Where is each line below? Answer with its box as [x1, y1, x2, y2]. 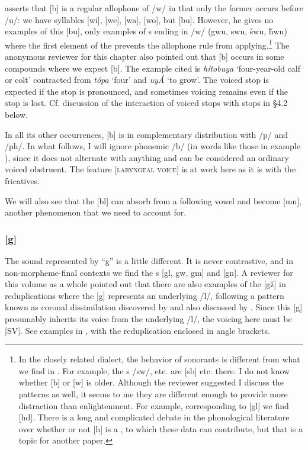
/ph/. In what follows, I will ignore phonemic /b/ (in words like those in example [5, 140, 300, 152]
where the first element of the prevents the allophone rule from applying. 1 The [5, 37, 290, 51]
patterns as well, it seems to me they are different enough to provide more [18, 387, 288, 400]
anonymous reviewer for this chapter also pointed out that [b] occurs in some [5, 50, 284, 63]
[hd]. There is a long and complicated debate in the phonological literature [18, 411, 290, 423]
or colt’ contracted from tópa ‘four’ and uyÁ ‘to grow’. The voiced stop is [5, 73, 269, 86]
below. [5, 108, 28, 120]
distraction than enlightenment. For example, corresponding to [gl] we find [18, 399, 289, 412]
